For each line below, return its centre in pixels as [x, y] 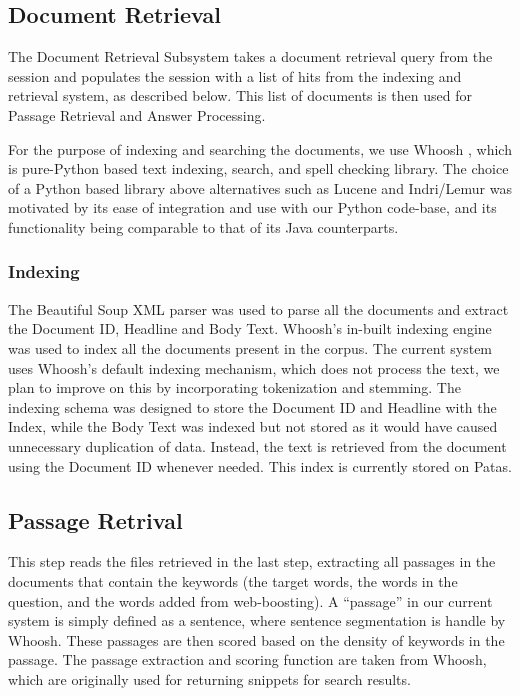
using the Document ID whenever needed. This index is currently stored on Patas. [260, 465]
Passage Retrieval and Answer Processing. [137, 114]
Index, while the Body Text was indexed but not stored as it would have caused [253, 426]
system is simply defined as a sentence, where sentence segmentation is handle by [257, 620]
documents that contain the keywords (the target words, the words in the [233, 580]
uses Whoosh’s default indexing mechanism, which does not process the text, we [254, 367]
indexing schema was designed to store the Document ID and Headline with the [252, 406]
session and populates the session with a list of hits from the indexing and [235, 75]
